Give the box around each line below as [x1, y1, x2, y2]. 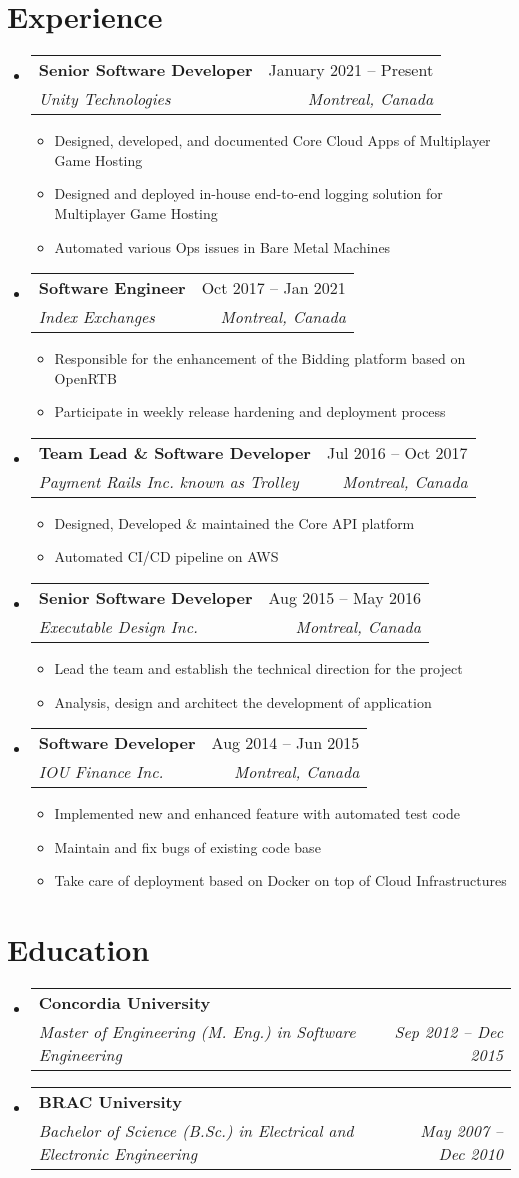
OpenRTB [54, 367, 117, 388]
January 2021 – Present [268, 58, 434, 82]
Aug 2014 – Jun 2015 [211, 731, 360, 755]
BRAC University [38, 1090, 182, 1114]
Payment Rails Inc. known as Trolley [38, 469, 299, 493]
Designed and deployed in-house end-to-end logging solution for [54, 183, 443, 204]
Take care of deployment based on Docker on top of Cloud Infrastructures [54, 870, 507, 891]
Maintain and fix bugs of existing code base [54, 836, 321, 857]
